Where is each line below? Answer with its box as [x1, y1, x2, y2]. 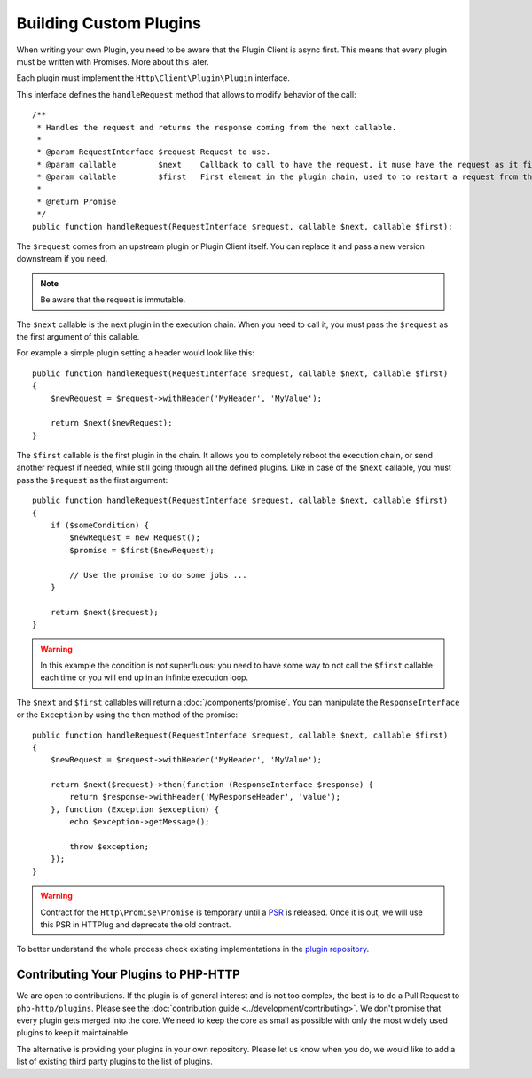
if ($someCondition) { [50, 520, 150, 531]
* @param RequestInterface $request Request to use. [36, 147, 270, 157]
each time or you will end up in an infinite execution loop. [40, 672, 248, 683]
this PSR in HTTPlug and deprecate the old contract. [40, 918, 231, 930]
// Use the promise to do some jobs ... [69, 570, 247, 580]
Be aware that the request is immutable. [40, 294, 186, 305]
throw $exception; [69, 842, 150, 852]
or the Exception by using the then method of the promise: [16, 709, 239, 720]
